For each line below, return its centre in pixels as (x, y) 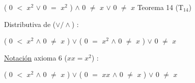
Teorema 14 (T (160, 7)
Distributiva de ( (30, 24)
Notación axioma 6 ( (36, 57)
